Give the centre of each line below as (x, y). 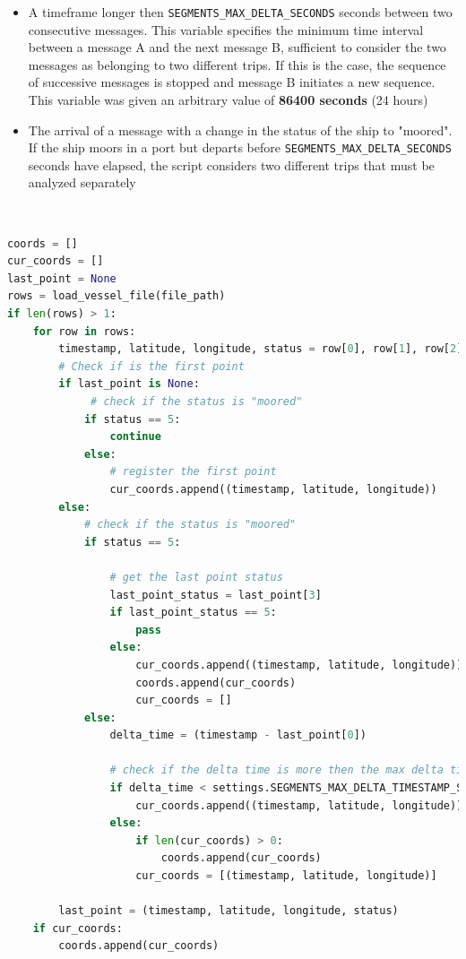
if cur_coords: (78, 928)
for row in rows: (84, 331)
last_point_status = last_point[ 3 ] (216, 595)
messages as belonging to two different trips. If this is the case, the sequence (237, 64)
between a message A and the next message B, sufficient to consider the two (237, 47)
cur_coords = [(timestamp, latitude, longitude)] (286, 876)
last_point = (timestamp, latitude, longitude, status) (229, 911)
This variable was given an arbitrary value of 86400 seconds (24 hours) (228, 100)
